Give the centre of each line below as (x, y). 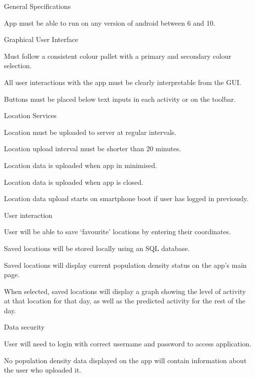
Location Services (30, 115)
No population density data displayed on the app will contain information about (125, 360)
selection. (18, 65)
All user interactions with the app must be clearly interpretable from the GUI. (123, 82)
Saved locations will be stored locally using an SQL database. (97, 248)
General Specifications (37, 6)
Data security (24, 327)
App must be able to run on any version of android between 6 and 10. (110, 22)
